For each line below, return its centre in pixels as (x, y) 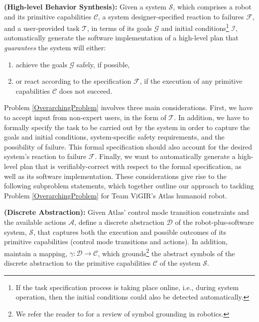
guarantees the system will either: (55, 48)
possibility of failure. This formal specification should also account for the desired (128, 146)
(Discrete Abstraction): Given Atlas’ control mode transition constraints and (127, 212)
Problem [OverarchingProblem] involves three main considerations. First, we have (129, 107)
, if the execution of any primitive (191, 81)
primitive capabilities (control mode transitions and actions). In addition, (116, 241)
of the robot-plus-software (214, 222)
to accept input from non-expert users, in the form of (85, 117)
